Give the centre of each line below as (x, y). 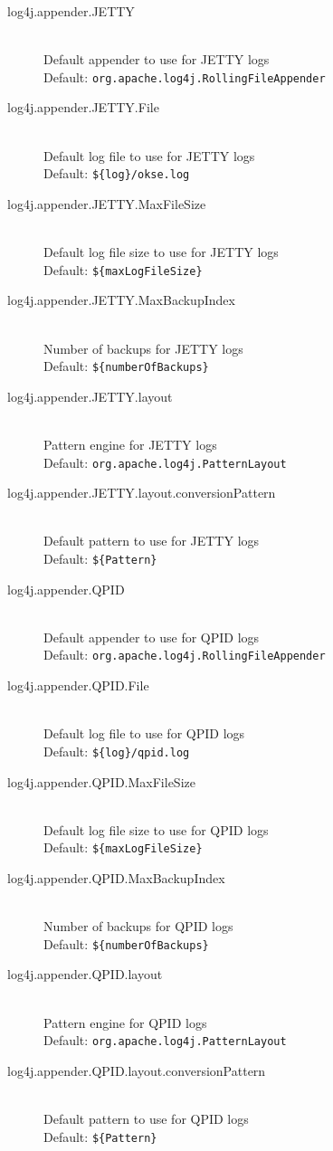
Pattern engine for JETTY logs (130, 444)
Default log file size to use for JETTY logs (161, 252)
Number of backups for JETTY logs (143, 348)
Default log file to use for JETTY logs (149, 155)
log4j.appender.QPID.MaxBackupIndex (116, 877)
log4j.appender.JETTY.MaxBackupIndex (121, 300)
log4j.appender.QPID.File (78, 685)
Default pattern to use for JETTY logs (152, 541)
